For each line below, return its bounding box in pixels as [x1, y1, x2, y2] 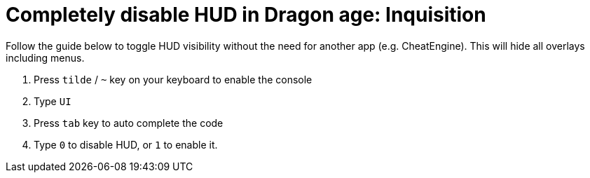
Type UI [34, 95, 71, 107]
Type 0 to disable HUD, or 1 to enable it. [34, 138, 218, 151]
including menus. [6, 51, 85, 64]
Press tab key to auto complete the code [34, 116, 224, 129]
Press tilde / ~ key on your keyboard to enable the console [34, 73, 313, 85]
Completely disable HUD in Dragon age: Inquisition [6, 3, 486, 27]
